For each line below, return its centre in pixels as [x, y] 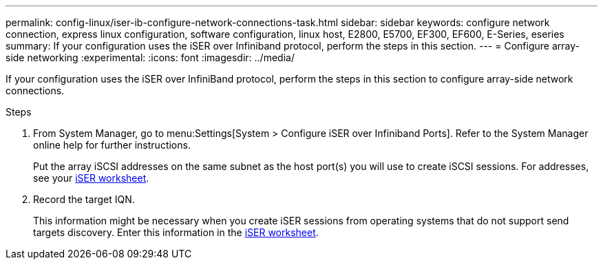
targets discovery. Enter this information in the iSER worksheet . [176, 232]
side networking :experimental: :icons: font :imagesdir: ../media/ [150, 57]
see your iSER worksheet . [91, 178]
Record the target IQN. [84, 199]
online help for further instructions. [112, 145]
